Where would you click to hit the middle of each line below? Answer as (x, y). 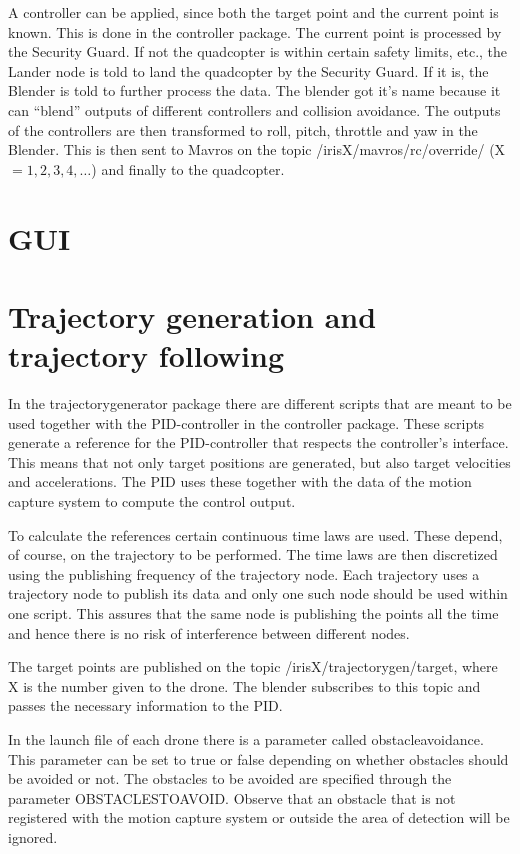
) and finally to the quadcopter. (188, 168)
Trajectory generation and (192, 315)
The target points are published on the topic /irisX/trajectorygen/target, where (253, 666)
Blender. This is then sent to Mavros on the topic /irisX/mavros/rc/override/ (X (257, 149)
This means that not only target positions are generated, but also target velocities (259, 461)
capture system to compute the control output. (152, 501)
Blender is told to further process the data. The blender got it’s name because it (254, 90)
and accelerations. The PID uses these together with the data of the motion (240, 481)
